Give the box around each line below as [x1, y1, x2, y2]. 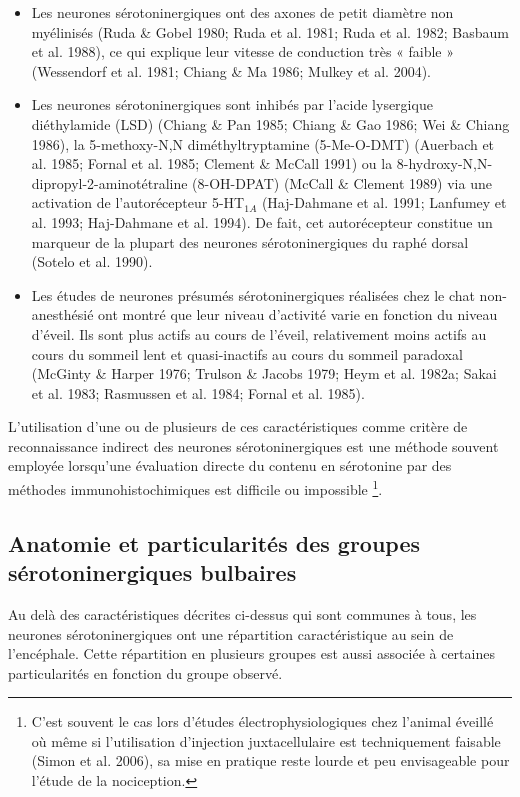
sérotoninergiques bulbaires [8, 557, 297, 588]
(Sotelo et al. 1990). [31, 251, 153, 272]
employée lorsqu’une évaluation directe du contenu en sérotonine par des [8, 455, 452, 476]
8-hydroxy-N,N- [396, 153, 493, 174]
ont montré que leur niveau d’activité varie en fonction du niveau [98, 304, 498, 325]
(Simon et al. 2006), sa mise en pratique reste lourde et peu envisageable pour [31, 750, 510, 771]
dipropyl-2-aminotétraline [31, 172, 188, 193]
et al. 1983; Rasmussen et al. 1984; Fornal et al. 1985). [31, 382, 365, 403]
